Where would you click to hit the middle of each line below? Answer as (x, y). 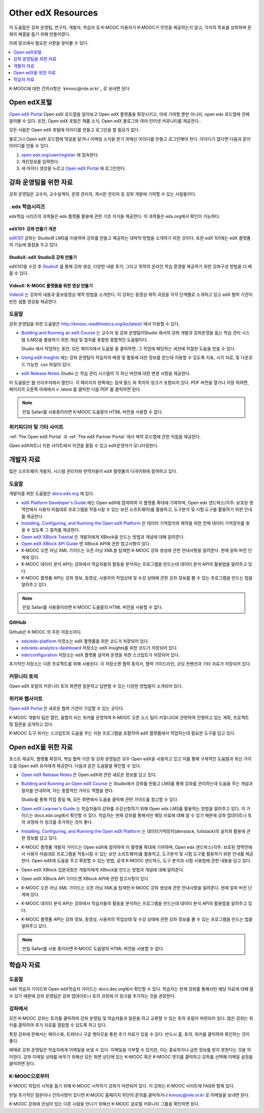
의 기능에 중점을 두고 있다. (34, 245)
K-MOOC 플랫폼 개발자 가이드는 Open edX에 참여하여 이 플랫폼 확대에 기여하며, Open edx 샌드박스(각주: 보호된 (128, 847)
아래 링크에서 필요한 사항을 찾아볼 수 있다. (49, 43)
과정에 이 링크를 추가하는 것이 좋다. (59, 822)
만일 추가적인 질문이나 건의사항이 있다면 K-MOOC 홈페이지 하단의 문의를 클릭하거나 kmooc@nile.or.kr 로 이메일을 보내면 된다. (129, 1095)
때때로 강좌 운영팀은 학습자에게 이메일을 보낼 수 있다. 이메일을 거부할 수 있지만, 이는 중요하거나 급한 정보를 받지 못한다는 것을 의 (130, 1050)
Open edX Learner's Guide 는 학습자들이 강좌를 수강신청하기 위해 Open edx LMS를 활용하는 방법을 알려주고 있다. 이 (133, 808)
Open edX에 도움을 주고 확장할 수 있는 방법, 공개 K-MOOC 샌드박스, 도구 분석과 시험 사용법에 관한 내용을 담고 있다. (142, 861)
